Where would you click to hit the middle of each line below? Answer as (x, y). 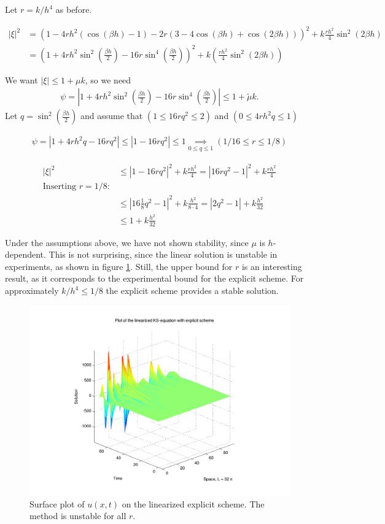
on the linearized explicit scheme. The (193, 503)
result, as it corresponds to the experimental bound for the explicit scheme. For (154, 278)
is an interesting (272, 266)
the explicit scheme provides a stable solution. (192, 291)
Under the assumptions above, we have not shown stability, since (127, 242)
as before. (74, 9)
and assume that (111, 116)
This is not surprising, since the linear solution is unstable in (163, 254)
